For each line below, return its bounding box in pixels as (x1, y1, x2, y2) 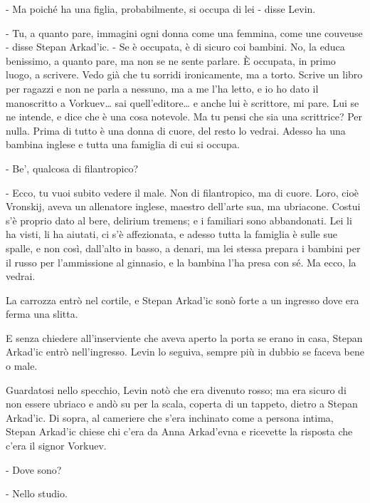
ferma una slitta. (6, 306, 78, 321)
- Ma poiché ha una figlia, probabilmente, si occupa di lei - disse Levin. (6, 1, 316, 16)
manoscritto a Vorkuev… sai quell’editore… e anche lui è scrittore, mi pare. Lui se (6, 95, 359, 110)
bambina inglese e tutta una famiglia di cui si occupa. (6, 137, 240, 152)
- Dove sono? (6, 462, 62, 477)
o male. (6, 358, 38, 373)
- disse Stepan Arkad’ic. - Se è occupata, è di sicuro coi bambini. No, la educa (6, 39, 345, 54)
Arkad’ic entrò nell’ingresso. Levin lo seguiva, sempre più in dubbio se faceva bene (6, 344, 364, 359)
